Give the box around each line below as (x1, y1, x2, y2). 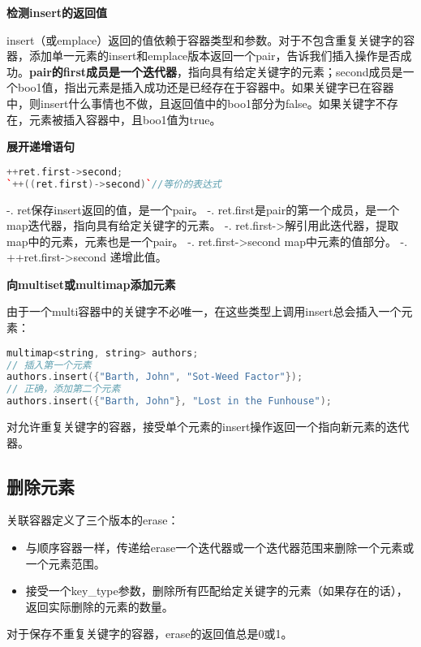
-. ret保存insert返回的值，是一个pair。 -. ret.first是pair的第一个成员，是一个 (6, 201, 400, 218)
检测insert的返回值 (6, 4, 108, 20)
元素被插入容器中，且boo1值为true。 (28, 110, 221, 127)
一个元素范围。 (25, 554, 105, 572)
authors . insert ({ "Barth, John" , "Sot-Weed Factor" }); (6, 371, 303, 383)
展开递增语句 (6, 138, 75, 155)
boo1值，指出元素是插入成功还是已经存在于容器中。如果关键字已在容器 (17, 79, 394, 96)
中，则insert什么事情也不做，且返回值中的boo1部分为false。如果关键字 (6, 94, 376, 111)
